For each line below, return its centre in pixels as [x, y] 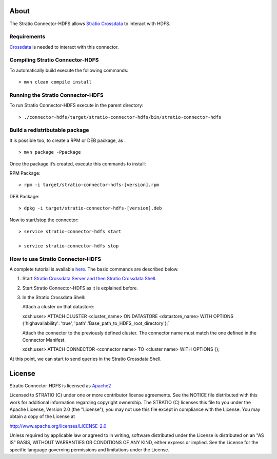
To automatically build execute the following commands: [69, 70]
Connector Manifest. [44, 340]
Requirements [27, 37]
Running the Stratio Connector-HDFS [56, 95]
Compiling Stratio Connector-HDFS [54, 60]
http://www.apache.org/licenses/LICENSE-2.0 [58, 426]
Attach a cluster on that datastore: [58, 307]
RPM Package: [25, 173]
